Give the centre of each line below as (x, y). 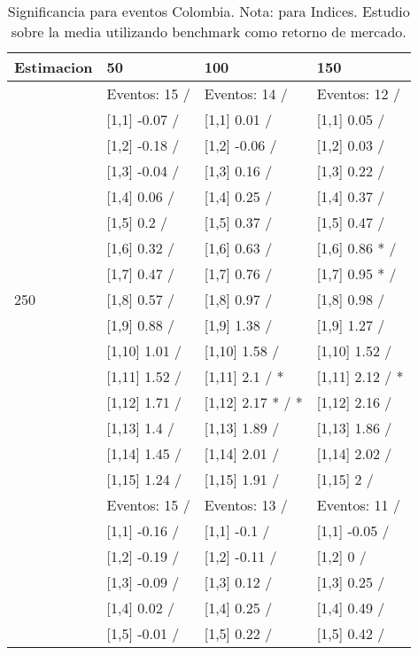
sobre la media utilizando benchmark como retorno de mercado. (209, 31)
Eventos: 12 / (358, 94)
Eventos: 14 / (246, 94)
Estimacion (54, 67)
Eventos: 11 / (358, 505)
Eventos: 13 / (246, 505)
